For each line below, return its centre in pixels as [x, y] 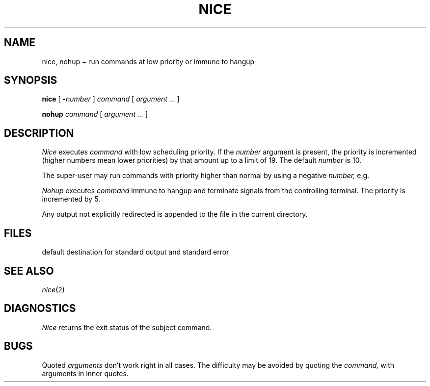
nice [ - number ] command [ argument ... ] [111, 99]
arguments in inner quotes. [85, 373]
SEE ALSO [29, 271]
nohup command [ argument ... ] [95, 114]
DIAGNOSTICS [40, 309]
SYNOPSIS [31, 80]
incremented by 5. [71, 199]
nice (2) [53, 289]
